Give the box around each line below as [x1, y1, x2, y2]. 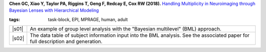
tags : [9, 16, 20, 22]
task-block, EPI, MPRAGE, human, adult [48, 16, 128, 22]
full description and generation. [30, 38, 103, 45]
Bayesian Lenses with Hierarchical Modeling [9, 7, 99, 13]
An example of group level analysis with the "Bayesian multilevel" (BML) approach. [30, 26, 222, 32]
